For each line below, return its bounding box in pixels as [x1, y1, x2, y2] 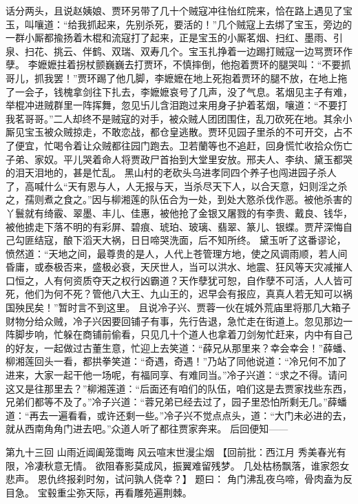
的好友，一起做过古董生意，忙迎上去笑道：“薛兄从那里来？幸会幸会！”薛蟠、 [6, 340, 352, 355]
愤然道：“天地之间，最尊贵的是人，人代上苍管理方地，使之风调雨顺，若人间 [6, 246, 348, 260]
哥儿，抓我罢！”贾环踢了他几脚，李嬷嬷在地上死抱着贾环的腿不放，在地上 [6, 70, 338, 85]
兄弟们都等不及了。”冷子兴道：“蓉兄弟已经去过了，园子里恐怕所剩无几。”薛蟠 [6, 395, 347, 409]
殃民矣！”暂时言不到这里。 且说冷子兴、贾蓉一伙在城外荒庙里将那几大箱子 [14, 300, 351, 315]
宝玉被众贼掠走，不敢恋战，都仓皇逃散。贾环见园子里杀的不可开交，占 [24, 125, 343, 139]
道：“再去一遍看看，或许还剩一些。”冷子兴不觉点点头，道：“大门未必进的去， [6, 408, 352, 422]
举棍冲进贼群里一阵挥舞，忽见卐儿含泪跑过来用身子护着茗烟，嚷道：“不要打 [6, 98, 348, 112]
